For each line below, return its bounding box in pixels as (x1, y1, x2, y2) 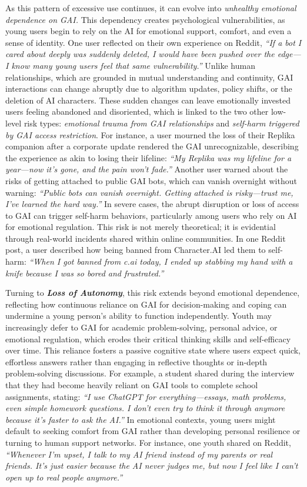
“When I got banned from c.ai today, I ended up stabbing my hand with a (29, 255, 293, 268)
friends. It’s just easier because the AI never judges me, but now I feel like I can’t (5, 459, 298, 472)
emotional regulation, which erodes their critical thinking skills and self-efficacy (5, 332, 291, 345)
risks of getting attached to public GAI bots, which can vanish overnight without (5, 174, 297, 186)
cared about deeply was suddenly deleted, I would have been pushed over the (5, 48, 275, 60)
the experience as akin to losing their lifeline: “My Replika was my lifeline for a (5, 151, 292, 164)
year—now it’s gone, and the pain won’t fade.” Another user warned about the (5, 163, 288, 175)
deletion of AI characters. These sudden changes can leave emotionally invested (5, 94, 291, 106)
